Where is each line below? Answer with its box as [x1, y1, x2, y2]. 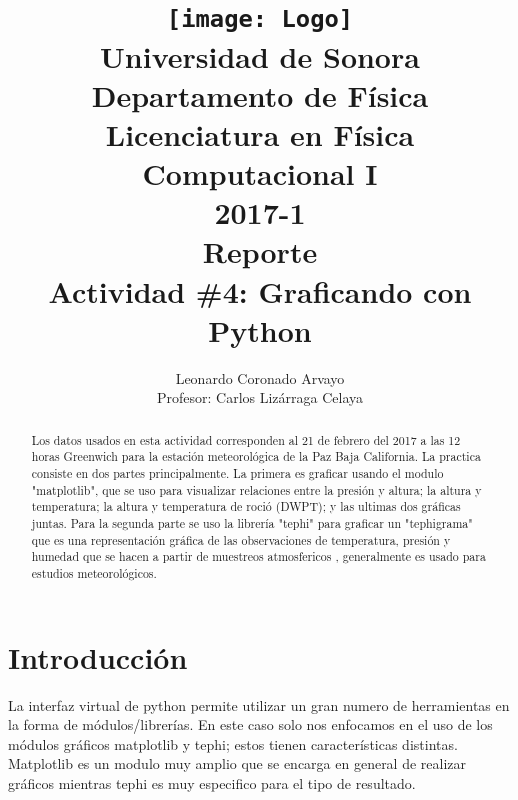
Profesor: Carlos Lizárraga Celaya [156, 387, 364, 408]
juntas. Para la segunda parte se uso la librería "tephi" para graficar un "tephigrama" [31, 515, 473, 532]
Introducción [8, 636, 188, 677]
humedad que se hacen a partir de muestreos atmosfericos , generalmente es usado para [31, 548, 486, 565]
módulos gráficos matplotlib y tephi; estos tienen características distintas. [8, 733, 458, 754]
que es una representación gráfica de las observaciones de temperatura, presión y [31, 531, 451, 548]
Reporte [202, 231, 318, 272]
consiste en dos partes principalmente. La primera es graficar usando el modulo [31, 465, 444, 482]
